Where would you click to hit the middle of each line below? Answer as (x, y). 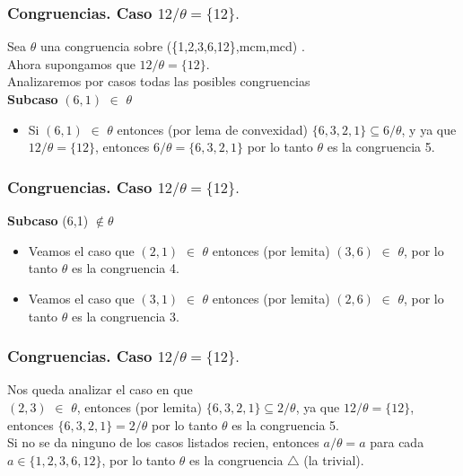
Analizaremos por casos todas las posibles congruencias (159, 81)
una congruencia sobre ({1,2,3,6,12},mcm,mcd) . (172, 46)
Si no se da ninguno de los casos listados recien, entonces (163, 442)
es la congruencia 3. (125, 316)
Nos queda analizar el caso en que (100, 389)
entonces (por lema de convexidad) (212, 129)
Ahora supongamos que (71, 63)
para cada (397, 442)
